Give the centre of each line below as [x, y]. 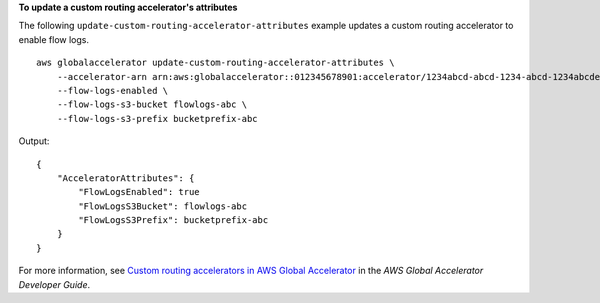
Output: [34, 141]
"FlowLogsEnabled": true [139, 192]
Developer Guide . [54, 284]
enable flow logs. [54, 39]
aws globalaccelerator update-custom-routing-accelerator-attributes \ [215, 63]
